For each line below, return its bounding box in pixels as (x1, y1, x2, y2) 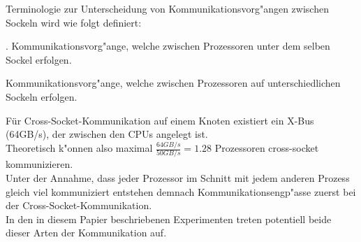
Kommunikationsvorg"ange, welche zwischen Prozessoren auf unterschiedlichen (6, 76, 341, 90)
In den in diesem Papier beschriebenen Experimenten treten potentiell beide (6, 211, 332, 226)
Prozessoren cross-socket (214, 141, 319, 155)
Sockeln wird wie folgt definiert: (6, 15, 142, 29)
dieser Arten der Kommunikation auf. (6, 225, 167, 240)
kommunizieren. (6, 157, 73, 171)
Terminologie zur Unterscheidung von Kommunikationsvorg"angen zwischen (6, 1, 329, 15)
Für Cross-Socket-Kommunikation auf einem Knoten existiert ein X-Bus (6, 113, 314, 127)
